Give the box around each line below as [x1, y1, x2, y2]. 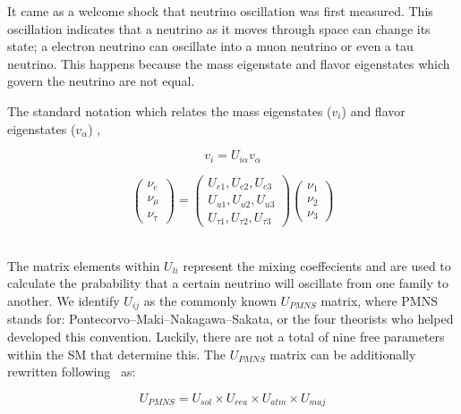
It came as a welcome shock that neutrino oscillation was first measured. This [7, 2, 433, 20]
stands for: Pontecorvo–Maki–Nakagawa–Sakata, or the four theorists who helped [7, 309, 454, 328]
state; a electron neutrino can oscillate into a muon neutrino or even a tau [7, 37, 414, 55]
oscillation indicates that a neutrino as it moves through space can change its [7, 19, 431, 38]
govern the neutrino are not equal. [7, 72, 195, 90]
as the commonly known [143, 291, 277, 309]
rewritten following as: [7, 362, 136, 381]
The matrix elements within [7, 256, 160, 275]
